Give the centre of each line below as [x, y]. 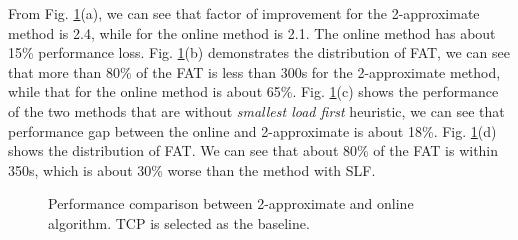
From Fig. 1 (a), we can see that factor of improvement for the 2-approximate [244, 13]
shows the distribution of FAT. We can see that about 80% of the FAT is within [253, 150]
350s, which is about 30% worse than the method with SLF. [192, 169]
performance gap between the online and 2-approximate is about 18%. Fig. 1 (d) [252, 130]
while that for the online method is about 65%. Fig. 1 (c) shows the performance [253, 91]
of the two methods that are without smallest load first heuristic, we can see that [256, 110]
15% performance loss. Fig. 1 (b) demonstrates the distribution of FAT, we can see [259, 52]
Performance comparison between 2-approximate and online [231, 203]
